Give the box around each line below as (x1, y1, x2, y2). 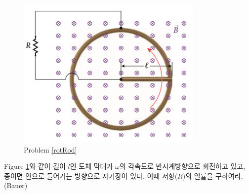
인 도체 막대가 (70, 161, 113, 171)
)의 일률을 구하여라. (182, 170, 243, 181)
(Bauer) (4, 180, 28, 191)
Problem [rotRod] (24, 144, 77, 155)
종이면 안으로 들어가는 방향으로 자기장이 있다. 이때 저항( (4, 170, 178, 181)
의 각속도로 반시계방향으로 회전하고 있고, (119, 161, 246, 171)
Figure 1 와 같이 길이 (4, 161, 66, 171)
